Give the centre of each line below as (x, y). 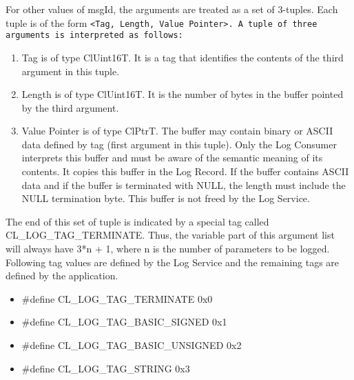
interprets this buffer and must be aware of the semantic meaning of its (172, 158)
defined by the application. (62, 276)
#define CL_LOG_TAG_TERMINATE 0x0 (117, 298)
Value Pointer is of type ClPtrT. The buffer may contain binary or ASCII (177, 131)
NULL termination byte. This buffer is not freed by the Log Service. (166, 198)
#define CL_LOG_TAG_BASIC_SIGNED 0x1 (124, 322)
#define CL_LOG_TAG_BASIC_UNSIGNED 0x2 (132, 345)
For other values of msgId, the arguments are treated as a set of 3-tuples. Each (172, 9)
